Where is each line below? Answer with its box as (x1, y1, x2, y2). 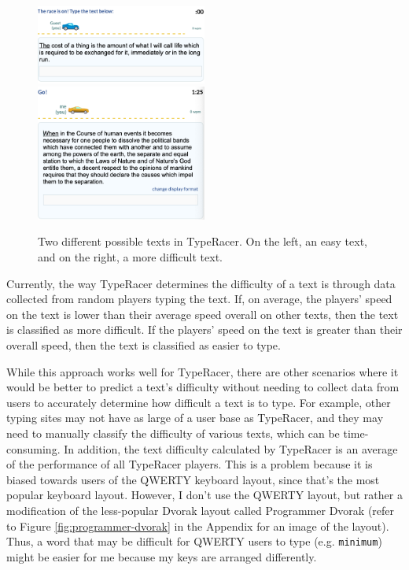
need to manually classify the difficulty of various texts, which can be (6, 424, 340, 441)
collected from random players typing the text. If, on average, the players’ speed (6, 291, 392, 307)
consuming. (6, 440, 61, 457)
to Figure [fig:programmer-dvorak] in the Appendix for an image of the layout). (6, 517, 389, 534)
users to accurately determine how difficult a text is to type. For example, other (6, 394, 391, 410)
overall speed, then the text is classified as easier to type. (6, 337, 281, 353)
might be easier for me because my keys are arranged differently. (6, 548, 317, 564)
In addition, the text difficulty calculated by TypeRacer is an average (64, 440, 398, 457)
